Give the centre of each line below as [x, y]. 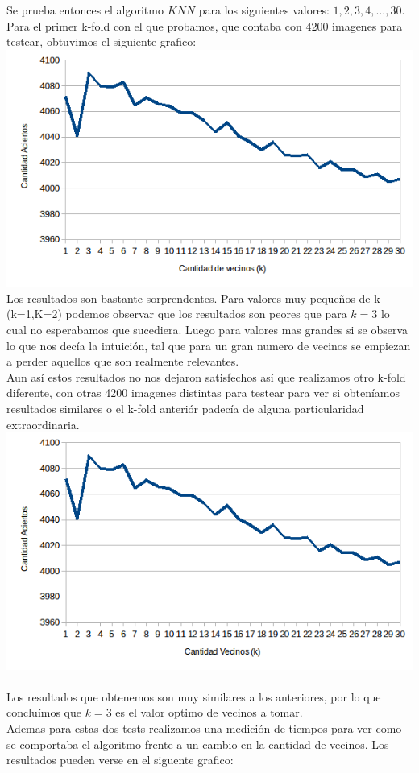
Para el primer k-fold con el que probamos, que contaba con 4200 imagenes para [205, 25]
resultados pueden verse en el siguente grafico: [120, 760]
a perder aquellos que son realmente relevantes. [123, 361]
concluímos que [44, 712]
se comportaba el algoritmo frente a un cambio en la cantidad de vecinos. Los [198, 744]
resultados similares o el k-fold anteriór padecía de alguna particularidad [185, 408]
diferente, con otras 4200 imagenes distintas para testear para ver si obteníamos [203, 393]
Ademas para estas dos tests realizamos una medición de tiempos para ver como [204, 728]
